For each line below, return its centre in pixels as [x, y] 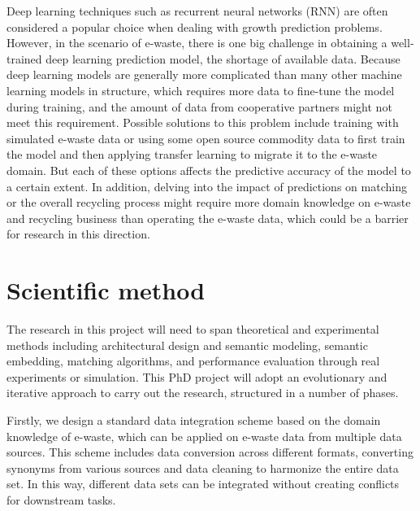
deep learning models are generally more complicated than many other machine [204, 74]
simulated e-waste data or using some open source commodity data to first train [206, 138]
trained [24, 58]
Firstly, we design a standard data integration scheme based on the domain [194, 420]
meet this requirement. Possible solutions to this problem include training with [203, 122]
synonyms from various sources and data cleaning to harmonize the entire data [203, 467]
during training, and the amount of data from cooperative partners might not [199, 106]
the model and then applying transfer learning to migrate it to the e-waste [192, 154]
